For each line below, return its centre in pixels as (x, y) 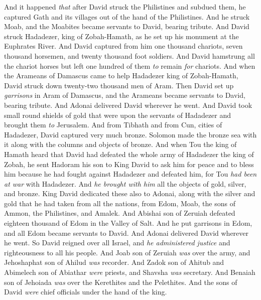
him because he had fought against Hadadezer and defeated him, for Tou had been (130, 174)
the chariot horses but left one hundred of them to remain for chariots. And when (130, 65)
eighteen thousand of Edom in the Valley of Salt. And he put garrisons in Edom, (128, 223)
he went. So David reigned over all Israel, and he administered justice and (117, 243)
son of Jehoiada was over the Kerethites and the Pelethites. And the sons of (121, 282)
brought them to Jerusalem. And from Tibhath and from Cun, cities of (113, 125)
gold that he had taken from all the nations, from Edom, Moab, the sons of (120, 203)
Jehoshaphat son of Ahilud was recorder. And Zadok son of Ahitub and (114, 262)
